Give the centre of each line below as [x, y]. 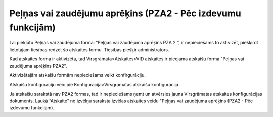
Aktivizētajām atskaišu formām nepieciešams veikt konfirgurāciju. [78, 75]
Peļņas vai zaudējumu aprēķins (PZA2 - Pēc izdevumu [125, 13]
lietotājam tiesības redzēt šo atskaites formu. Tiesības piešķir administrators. [89, 49]
